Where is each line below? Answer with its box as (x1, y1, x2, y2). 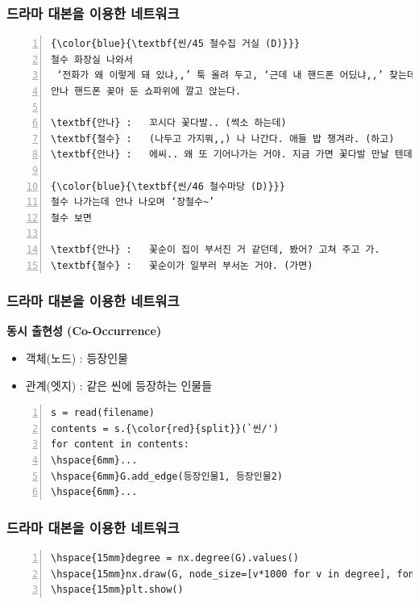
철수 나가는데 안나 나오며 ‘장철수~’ (51, 196, 215, 208)
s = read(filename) (51, 407, 155, 419)
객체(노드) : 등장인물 (25, 349, 128, 366)
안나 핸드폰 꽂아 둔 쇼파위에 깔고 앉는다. (51, 86, 242, 97)
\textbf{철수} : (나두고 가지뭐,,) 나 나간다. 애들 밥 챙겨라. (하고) (51, 132, 395, 145)
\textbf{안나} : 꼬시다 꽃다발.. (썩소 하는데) (51, 117, 287, 129)
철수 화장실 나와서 (51, 53, 133, 65)
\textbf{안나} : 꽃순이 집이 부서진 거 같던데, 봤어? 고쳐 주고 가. (51, 243, 380, 255)
